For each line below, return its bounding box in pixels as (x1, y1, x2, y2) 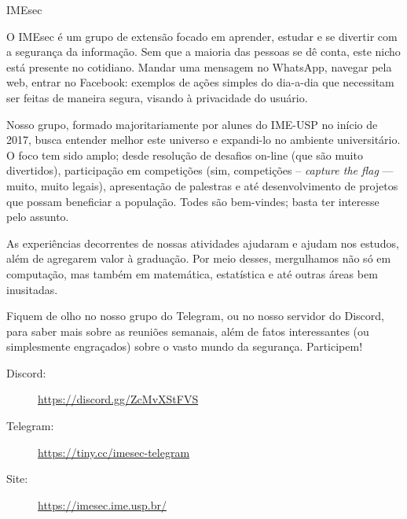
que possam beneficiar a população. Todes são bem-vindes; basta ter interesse (6, 193, 379, 209)
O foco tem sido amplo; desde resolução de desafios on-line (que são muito (6, 146, 363, 163)
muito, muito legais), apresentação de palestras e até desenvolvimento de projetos (6, 177, 398, 193)
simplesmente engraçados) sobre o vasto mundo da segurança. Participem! (6, 338, 363, 355)
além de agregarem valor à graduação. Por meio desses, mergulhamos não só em (6, 250, 391, 267)
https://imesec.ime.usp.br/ (38, 496, 167, 513)
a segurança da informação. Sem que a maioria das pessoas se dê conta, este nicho (6, 43, 401, 60)
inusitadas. (6, 281, 58, 297)
